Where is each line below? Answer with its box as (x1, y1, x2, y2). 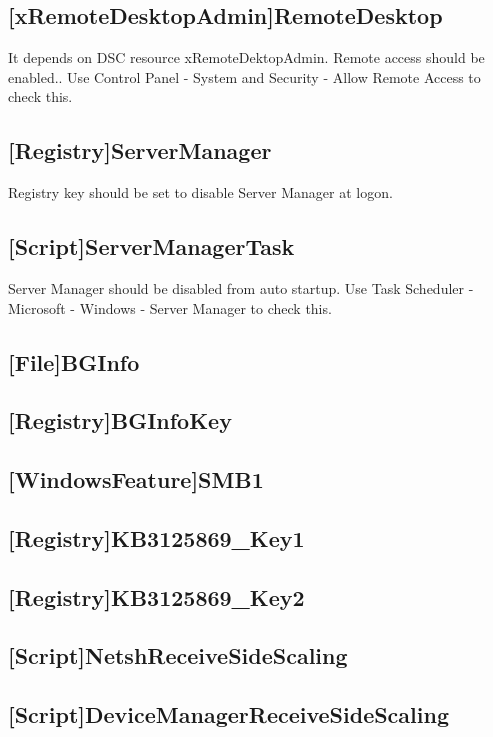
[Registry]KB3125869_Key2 (8, 581, 305, 612)
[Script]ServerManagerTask (8, 231, 295, 262)
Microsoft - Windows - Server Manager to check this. (8, 297, 332, 318)
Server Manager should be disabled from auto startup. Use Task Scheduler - (8, 277, 474, 298)
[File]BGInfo (8, 346, 140, 377)
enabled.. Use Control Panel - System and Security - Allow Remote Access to (8, 66, 481, 87)
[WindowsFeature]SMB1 (8, 464, 264, 495)
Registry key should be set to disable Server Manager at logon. (8, 182, 393, 203)
